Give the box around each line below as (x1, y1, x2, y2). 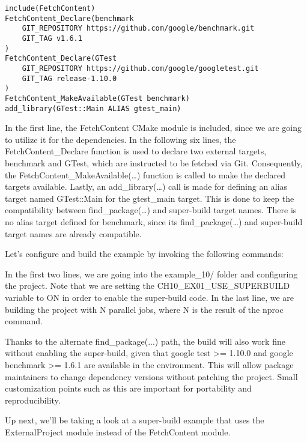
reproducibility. (5, 393, 61, 406)
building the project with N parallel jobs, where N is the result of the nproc (5, 303, 284, 315)
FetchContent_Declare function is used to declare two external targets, (5, 145, 267, 157)
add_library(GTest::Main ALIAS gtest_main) (5, 104, 181, 113)
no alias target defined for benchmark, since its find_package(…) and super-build (5, 215, 303, 228)
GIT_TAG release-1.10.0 (22, 74, 117, 83)
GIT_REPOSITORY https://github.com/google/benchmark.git (22, 24, 255, 33)
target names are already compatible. (5, 227, 142, 240)
